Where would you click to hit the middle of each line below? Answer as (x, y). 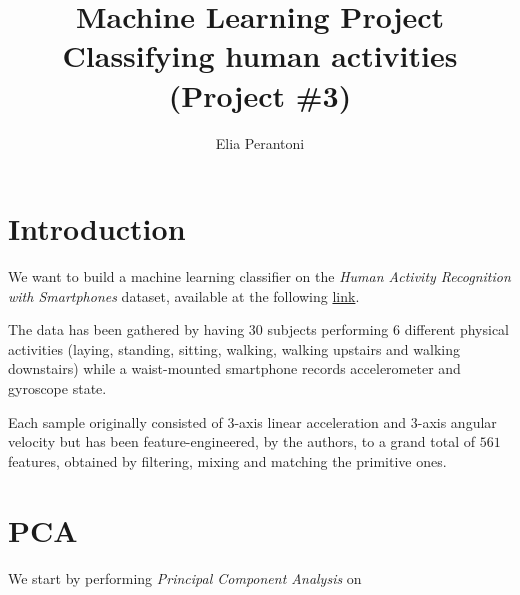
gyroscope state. (57, 388)
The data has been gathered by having (126, 329)
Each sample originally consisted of (115, 421)
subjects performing (328, 329)
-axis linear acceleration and (320, 421)
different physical (456, 329)
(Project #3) (260, 94)
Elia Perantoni (260, 142)
